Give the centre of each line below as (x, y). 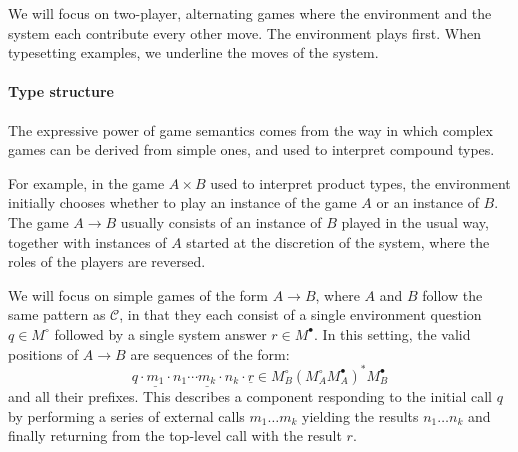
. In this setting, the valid (392, 333)
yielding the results (360, 415)
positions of (43, 353)
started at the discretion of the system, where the (338, 241)
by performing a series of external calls (126, 415)
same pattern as (57, 314)
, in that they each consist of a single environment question (300, 314)
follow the (452, 294)
